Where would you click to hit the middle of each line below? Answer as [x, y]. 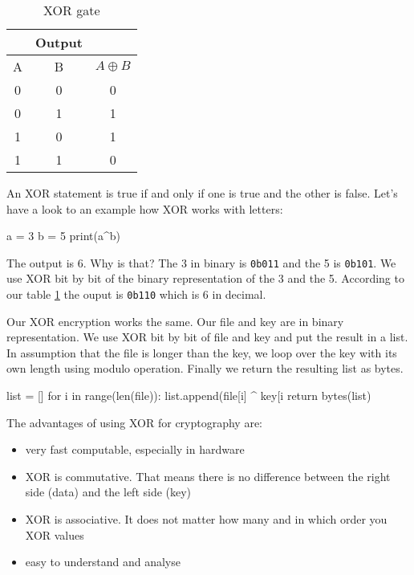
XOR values [55, 534]
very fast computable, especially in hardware [135, 449]
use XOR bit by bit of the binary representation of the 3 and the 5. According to [205, 278]
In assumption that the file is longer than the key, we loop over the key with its [202, 352]
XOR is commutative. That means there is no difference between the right [208, 476]
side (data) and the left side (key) [108, 492]
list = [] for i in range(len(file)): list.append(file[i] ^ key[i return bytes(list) [189, 396]
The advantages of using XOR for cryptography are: [135, 422]
